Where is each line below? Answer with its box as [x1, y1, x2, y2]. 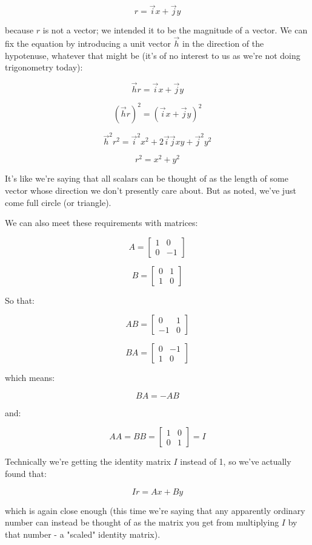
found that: [5, 467, 47, 480]
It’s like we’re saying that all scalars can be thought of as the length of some [5, 172, 288, 185]
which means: [5, 371, 55, 384]
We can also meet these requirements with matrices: [5, 216, 198, 229]
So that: [5, 293, 35, 306]
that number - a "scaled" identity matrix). [5, 527, 161, 540]
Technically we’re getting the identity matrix [5, 455, 171, 468]
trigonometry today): [5, 61, 83, 74]
